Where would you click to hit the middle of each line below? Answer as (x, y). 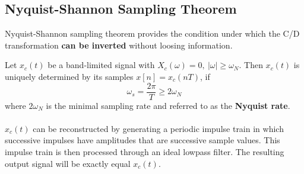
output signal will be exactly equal (68, 163)
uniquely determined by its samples (69, 76)
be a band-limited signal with (101, 65)
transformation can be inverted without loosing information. (119, 45)
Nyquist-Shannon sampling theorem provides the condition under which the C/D (152, 33)
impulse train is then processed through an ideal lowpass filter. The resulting (145, 152)
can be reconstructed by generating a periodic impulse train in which (158, 128)
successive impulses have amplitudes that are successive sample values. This (142, 140)
